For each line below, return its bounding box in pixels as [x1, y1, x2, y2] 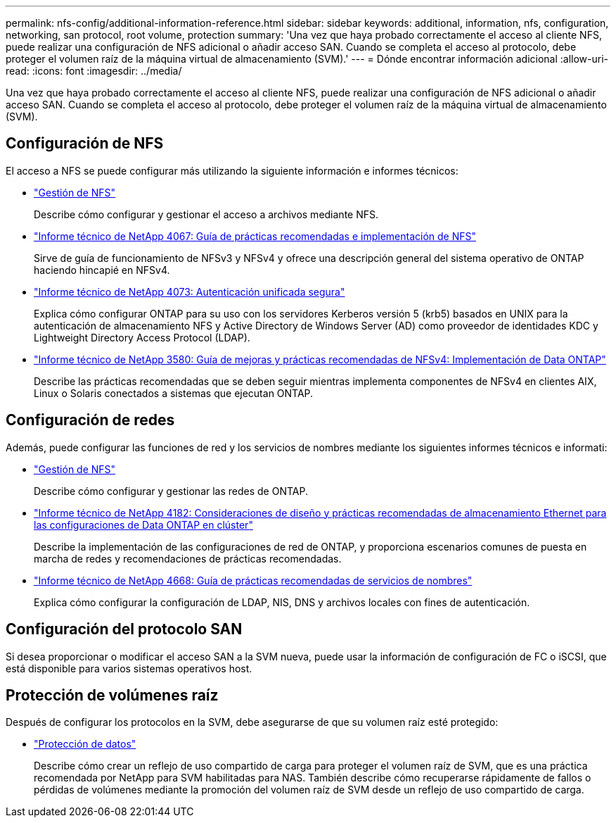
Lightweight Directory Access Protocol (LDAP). [34, 331, 250, 344]
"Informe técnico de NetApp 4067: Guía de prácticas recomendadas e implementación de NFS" [34, 230, 476, 242]
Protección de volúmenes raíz [6, 686, 219, 704]
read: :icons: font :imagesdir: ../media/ [6, 65, 182, 77]
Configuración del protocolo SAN [6, 620, 243, 639]
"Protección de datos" [34, 738, 136, 750]
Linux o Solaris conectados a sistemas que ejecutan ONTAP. [34, 387, 314, 399]
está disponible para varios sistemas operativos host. [6, 662, 252, 674]
